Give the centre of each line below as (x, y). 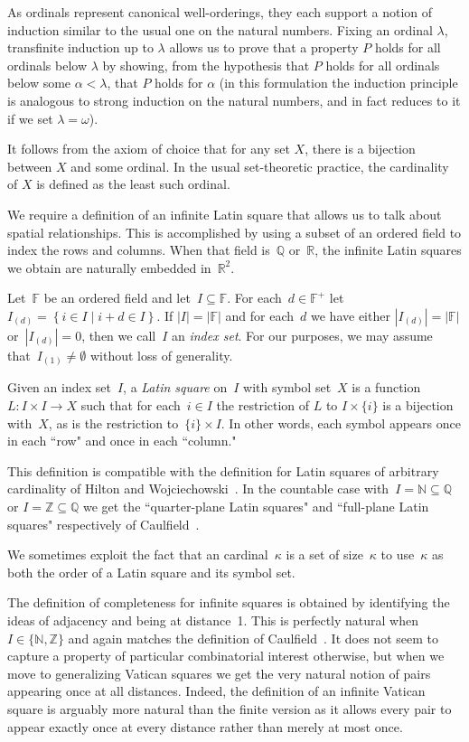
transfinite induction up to (80, 47)
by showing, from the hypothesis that (206, 65)
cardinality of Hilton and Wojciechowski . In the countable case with (198, 488)
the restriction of (263, 405)
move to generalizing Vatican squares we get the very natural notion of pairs (219, 673)
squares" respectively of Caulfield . (103, 524)
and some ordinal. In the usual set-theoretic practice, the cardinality (260, 166)
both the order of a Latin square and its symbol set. (151, 572)
